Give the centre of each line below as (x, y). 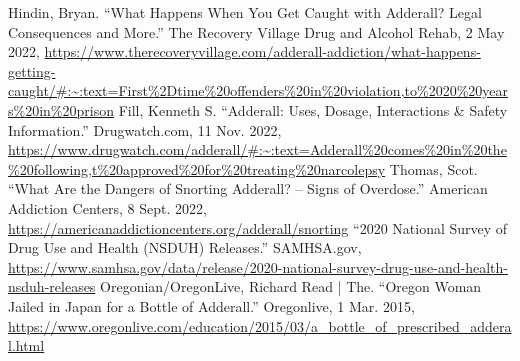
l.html (26, 345)
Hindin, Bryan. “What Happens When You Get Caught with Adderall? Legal (245, 12)
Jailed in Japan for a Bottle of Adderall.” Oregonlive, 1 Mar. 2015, (211, 305)
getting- (32, 70)
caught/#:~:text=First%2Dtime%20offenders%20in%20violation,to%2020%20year (258, 90)
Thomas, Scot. (433, 168)
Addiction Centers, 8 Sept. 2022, (107, 207)
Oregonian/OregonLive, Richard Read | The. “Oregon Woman (291, 286)
